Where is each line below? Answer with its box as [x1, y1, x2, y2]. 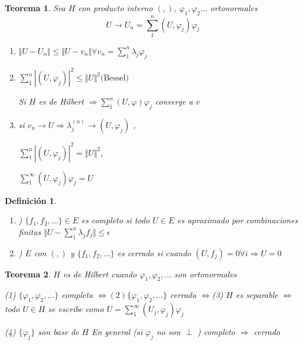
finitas [18, 225, 41, 237]
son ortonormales [174, 267, 237, 280]
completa [61, 289, 93, 301]
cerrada [169, 289, 197, 301]
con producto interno [78, 2, 153, 14]
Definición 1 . [5, 194, 57, 206]
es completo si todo [81, 214, 150, 226]
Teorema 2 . [5, 267, 51, 280]
